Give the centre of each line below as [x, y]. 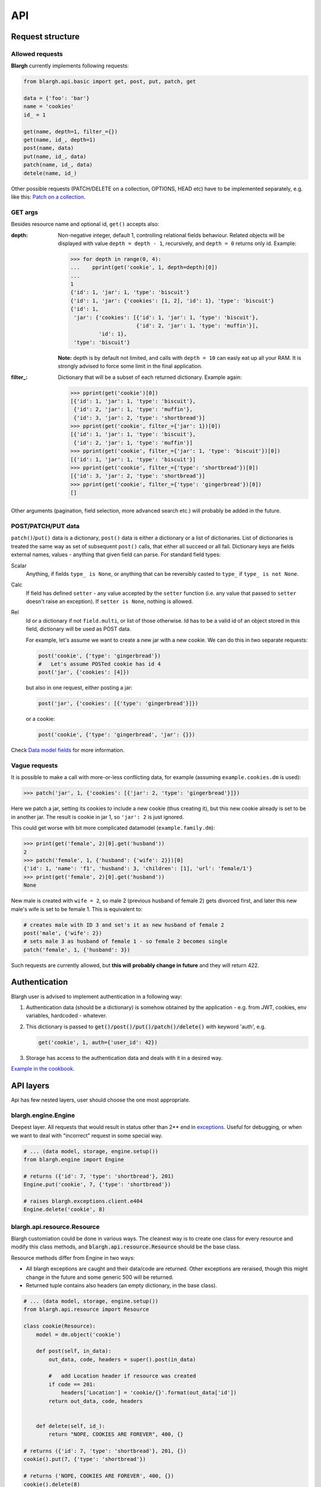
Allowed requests [37, 54]
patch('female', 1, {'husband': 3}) [77, 950]
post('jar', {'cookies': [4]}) [84, 672]
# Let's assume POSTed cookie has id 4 [100, 664]
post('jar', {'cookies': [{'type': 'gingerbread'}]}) [118, 704]
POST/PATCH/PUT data [45, 526]
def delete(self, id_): [70, 1426]
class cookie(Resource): [60, 1326]
